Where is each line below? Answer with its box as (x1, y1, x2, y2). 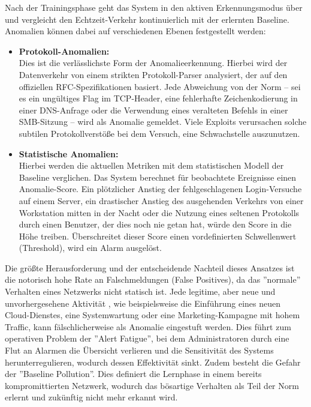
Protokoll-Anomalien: (19, 44, 110, 57)
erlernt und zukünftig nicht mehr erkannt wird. (5, 391, 178, 403)
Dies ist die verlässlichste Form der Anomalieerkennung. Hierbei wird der (19, 56, 288, 69)
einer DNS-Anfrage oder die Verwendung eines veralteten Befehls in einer (19, 103, 288, 116)
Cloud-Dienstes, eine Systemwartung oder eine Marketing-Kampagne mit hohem (5, 309, 300, 321)
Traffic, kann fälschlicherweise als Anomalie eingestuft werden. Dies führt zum (5, 320, 291, 333)
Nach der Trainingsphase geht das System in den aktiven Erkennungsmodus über (5, 1, 303, 13)
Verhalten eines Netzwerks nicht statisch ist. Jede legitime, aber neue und (5, 285, 276, 298)
